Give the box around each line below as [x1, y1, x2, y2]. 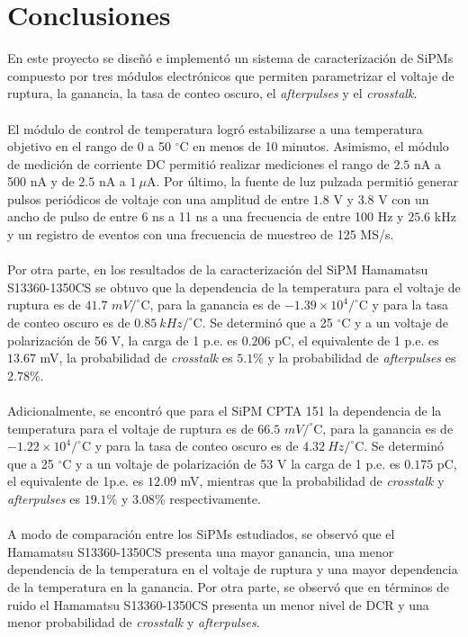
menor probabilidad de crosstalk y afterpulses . [7, 613, 260, 632]
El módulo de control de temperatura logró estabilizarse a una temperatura [7, 119, 423, 138]
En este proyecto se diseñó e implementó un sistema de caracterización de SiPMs [7, 49, 454, 67]
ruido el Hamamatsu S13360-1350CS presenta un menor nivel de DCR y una [7, 595, 429, 614]
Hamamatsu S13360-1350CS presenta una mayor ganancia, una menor [7, 542, 394, 561]
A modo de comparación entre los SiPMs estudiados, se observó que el [7, 525, 395, 543]
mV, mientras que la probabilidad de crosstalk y [180, 471, 445, 490]
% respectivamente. [154, 489, 261, 507]
